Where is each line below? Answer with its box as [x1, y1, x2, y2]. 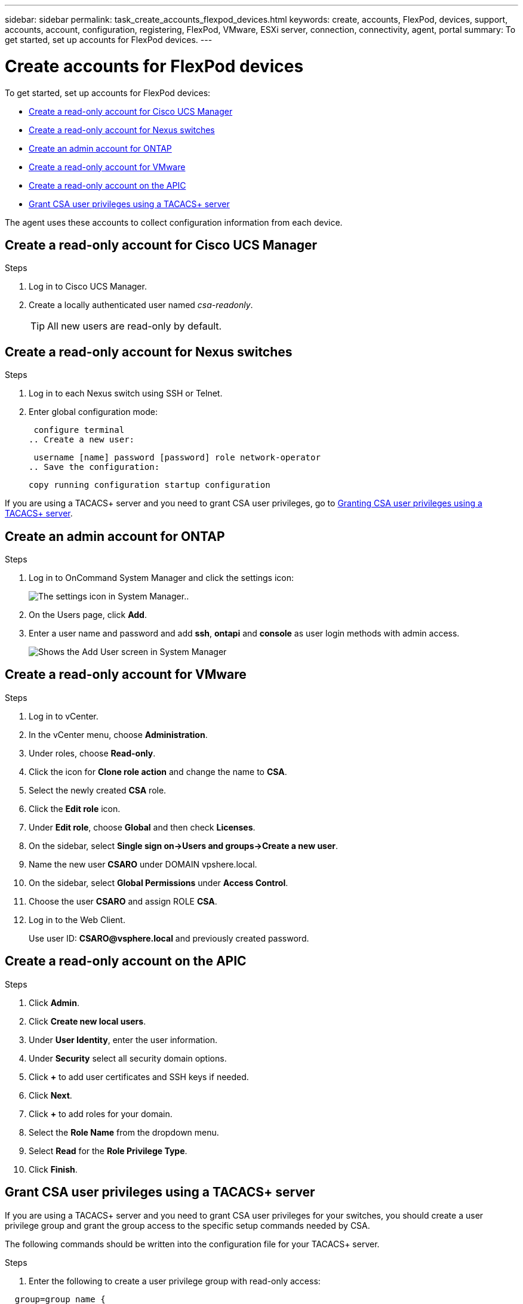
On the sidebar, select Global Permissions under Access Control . [29, 877, 288, 888]
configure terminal [33, 425, 125, 435]
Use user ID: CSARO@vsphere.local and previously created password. [29, 933, 309, 943]
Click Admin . [29, 997, 79, 1008]
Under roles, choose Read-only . [29, 748, 156, 758]
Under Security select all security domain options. [29, 1053, 227, 1063]
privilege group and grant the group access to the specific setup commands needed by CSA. [5, 1220, 370, 1231]
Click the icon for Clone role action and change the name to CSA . [29, 766, 287, 777]
